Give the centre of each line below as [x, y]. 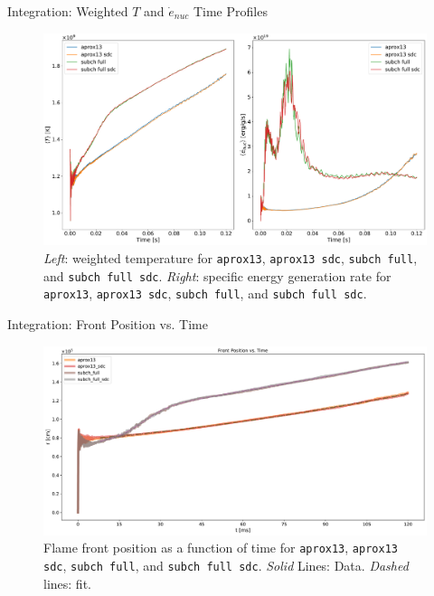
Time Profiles [230, 11]
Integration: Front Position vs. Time [108, 323]
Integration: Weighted [68, 11]
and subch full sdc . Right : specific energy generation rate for [217, 275]
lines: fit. [67, 583]
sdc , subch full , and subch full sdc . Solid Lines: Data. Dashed [226, 565]
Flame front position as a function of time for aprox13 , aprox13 [221, 548]
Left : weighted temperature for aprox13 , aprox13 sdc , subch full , [231, 257]
